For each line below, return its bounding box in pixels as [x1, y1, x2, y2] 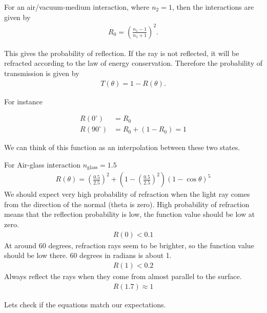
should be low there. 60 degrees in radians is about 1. [4, 250, 172, 261]
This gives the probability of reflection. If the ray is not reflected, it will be [4, 47, 239, 58]
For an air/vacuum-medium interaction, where [4, 2, 150, 12]
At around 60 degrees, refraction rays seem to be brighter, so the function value [4, 240, 254, 250]
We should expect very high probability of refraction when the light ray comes [4, 189, 250, 199]
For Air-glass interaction [4, 159, 81, 170]
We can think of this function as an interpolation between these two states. [4, 142, 240, 153]
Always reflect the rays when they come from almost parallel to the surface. [4, 270, 242, 281]
